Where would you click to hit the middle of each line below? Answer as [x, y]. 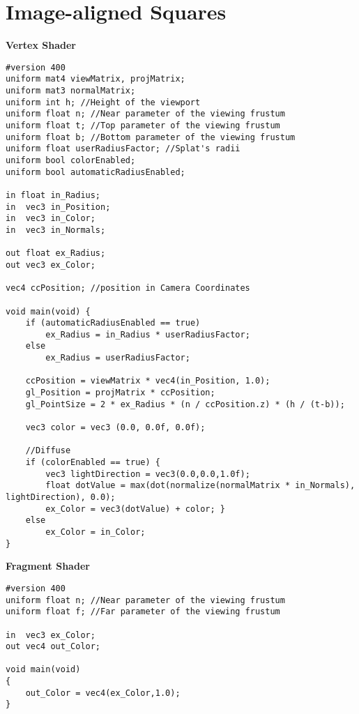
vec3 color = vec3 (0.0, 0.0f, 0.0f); [115, 428]
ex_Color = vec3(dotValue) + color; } [135, 509]
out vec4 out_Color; [53, 647]
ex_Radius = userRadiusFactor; [118, 358]
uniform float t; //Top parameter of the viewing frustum [143, 126]
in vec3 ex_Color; [51, 635]
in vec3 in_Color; [51, 219]
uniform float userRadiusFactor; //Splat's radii [123, 149]
